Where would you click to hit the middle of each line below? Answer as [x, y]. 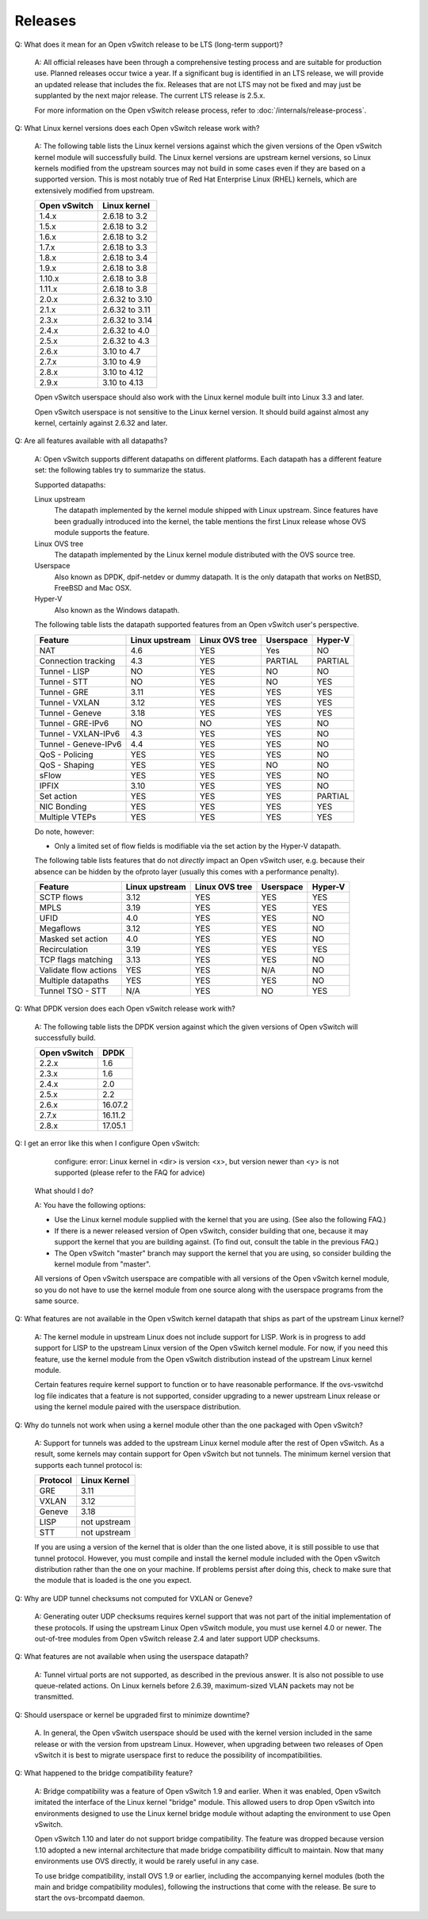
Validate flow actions [78, 970]
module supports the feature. [102, 533]
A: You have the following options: [90, 1205]
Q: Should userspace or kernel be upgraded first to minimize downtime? [132, 1714]
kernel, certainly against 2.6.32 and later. [101, 423]
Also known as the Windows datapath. [117, 610]
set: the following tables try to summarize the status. [120, 470]
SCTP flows [61, 897]
